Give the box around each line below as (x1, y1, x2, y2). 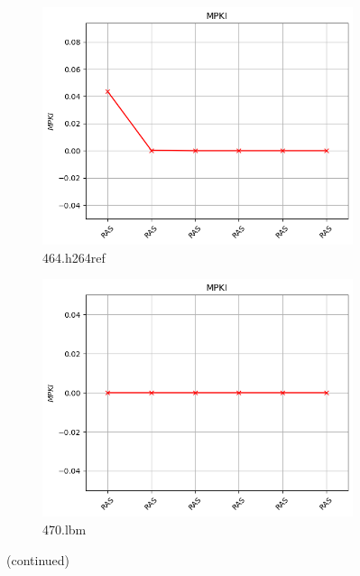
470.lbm (42, 520, 87, 539)
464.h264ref (42, 247, 106, 266)
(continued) (6, 550, 70, 569)
